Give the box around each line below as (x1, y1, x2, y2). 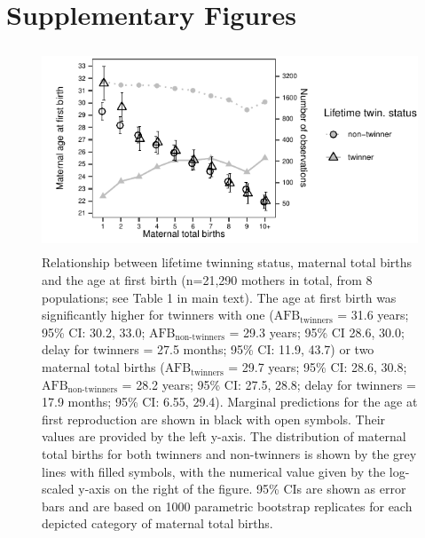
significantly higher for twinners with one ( (42, 305, 274, 324)
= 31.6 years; (337, 305, 409, 324)
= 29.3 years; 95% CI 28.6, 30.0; (229, 322, 405, 341)
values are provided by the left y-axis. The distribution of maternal (42, 427, 406, 446)
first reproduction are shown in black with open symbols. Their (42, 409, 386, 428)
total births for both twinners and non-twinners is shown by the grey (42, 445, 417, 463)
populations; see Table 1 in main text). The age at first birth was (42, 288, 397, 306)
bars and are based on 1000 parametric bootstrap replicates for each (42, 496, 413, 515)
